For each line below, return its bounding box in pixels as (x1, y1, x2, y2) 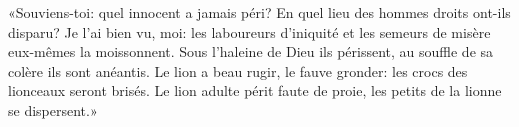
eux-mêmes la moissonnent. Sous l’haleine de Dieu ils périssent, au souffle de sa (8, 41, 494, 62)
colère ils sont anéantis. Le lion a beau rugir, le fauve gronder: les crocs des (8, 60, 468, 81)
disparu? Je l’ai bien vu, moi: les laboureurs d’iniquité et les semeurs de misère (8, 21, 491, 42)
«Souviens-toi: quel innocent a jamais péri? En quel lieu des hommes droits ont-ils (8, 2, 511, 22)
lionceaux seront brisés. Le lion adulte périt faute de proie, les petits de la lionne (8, 80, 502, 101)
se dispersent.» (8, 99, 98, 120)
